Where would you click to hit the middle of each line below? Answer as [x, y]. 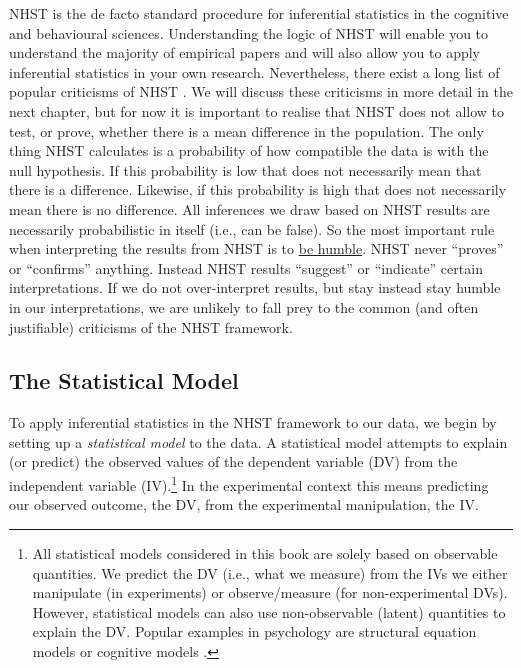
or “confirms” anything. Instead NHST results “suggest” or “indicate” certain [246, 267]
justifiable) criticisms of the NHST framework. [151, 326]
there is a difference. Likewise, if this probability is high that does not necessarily [258, 189]
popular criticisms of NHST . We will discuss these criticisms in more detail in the [261, 91]
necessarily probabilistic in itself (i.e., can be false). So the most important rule [252, 228]
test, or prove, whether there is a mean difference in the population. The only [246, 130]
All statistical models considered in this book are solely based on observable [265, 552]
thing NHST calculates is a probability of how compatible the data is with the [249, 150]
